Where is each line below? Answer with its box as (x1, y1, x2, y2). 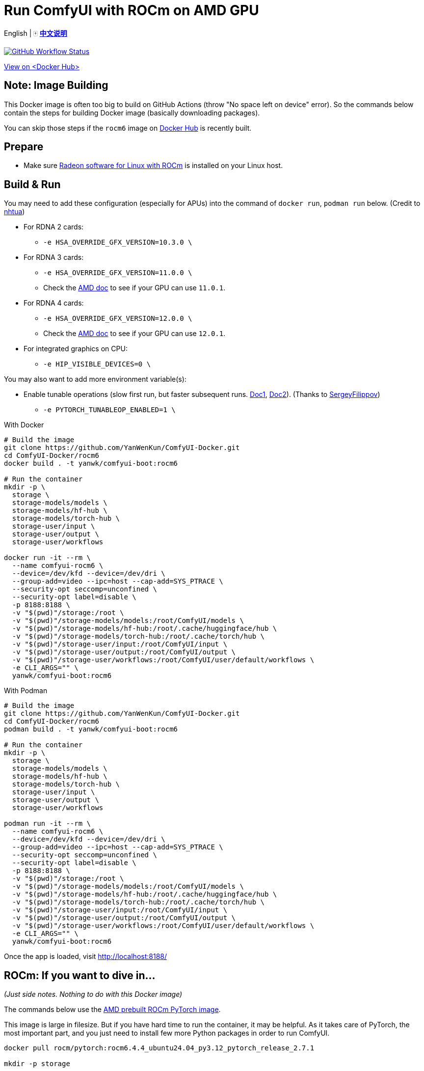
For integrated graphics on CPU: (24, 344, 128, 353)
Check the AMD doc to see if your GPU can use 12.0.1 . (43, 329, 226, 338)
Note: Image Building (4, 79, 108, 92)
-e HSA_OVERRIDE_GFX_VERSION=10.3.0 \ (43, 238, 192, 247)
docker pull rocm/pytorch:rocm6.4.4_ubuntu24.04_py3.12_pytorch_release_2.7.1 (4, 1044, 315, 1052)
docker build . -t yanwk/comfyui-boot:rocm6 (4, 459, 178, 468)
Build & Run (4, 178, 61, 191)
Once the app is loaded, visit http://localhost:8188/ (4, 952, 167, 961)
